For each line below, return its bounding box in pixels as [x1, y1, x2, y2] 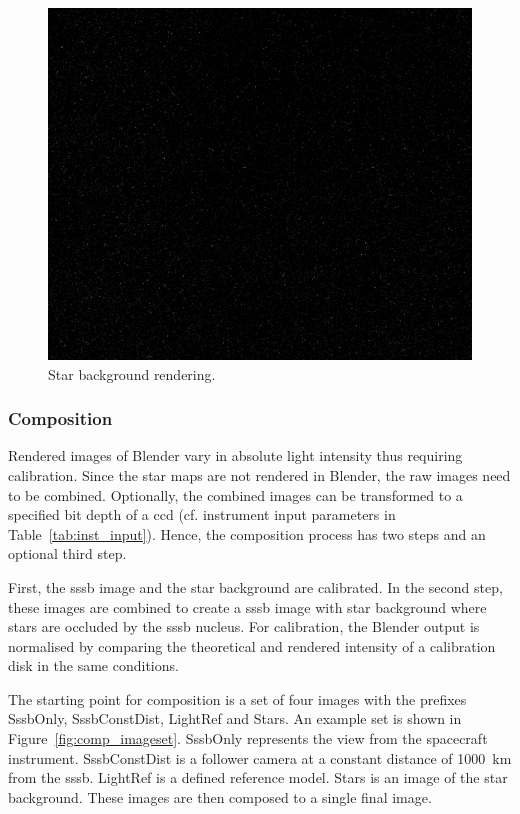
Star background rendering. [48, 363, 216, 384]
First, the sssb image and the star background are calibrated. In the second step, [8, 576, 503, 597]
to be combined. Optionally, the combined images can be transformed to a [8, 484, 463, 505]
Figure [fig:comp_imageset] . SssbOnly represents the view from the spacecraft [8, 728, 488, 749]
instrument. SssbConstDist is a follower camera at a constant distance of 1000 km [8, 747, 512, 768]
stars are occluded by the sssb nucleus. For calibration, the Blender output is [8, 616, 480, 637]
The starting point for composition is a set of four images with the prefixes [8, 688, 467, 709]
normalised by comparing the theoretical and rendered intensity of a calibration [8, 635, 496, 656]
